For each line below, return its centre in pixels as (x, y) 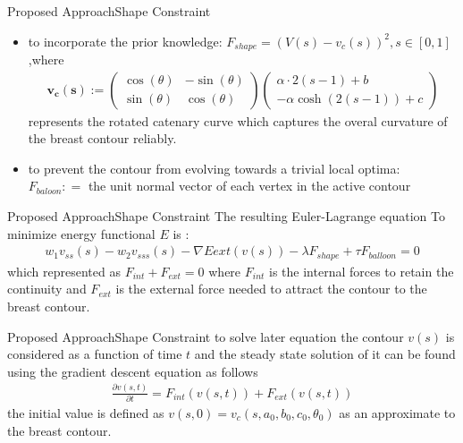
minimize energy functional (81, 233)
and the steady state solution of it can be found (325, 354)
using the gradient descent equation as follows (133, 371)
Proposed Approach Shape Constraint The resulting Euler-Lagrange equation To (226, 216)
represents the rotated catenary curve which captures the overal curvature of (238, 120)
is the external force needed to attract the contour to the (271, 289)
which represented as (64, 271)
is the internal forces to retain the (362, 271)
